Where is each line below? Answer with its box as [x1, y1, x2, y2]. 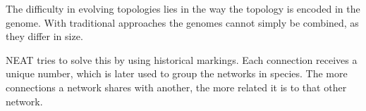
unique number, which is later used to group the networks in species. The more [6, 66, 348, 81]
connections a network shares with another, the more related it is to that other [6, 79, 347, 94]
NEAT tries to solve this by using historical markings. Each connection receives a [6, 52, 358, 67]
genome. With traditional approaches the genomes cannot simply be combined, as [6, 15, 359, 30]
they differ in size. [6, 29, 83, 44]
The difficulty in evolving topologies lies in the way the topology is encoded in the [6, 1, 360, 15]
